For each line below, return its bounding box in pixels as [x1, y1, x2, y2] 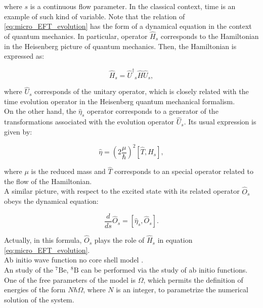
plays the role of [94, 235, 145, 245]
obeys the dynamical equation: [4, 196, 99, 206]
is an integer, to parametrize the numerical [116, 284, 248, 295]
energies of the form [4, 284, 66, 295]
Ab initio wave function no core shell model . [4, 254, 144, 265]
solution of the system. [4, 294, 74, 304]
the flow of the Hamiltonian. [4, 175, 92, 186]
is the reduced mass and [31, 166, 106, 177]
